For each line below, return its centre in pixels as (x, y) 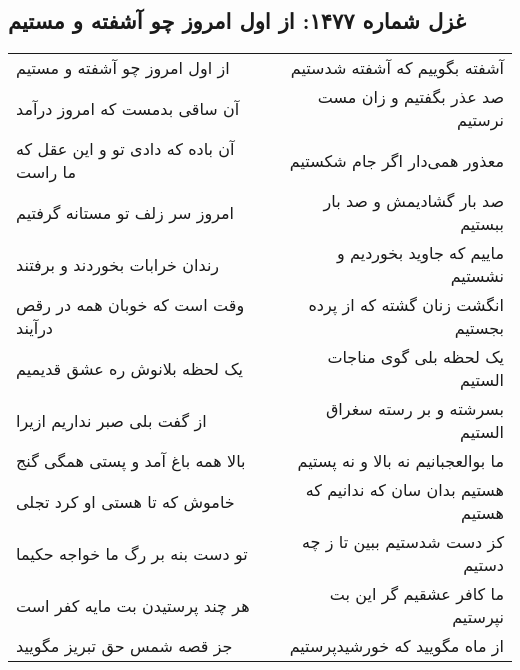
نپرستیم (478, 617)
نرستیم (480, 120)
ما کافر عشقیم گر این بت (416, 594)
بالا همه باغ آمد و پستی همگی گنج (131, 461)
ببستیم (482, 224)
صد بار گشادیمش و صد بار (413, 201)
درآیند (34, 328)
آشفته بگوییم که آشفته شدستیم (397, 68)
